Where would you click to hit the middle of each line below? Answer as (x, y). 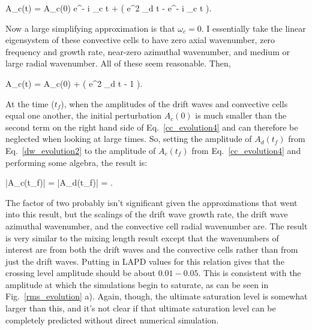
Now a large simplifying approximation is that (90, 28)
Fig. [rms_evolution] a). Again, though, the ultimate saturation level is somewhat (157, 296)
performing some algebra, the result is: (76, 162)
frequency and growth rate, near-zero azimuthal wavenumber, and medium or (148, 51)
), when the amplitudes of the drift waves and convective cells (174, 103)
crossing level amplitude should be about (80, 273)
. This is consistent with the (250, 273)
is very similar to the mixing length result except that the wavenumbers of (142, 237)
